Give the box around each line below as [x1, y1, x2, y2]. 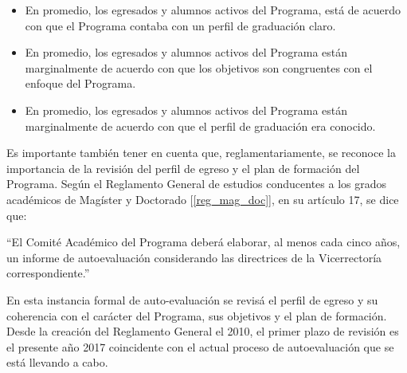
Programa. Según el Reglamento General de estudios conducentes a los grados [6, 175, 386, 192]
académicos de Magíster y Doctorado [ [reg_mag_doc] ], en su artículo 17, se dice [6, 190, 399, 207]
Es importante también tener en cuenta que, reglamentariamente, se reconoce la [6, 144, 396, 161]
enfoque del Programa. [25, 75, 136, 92]
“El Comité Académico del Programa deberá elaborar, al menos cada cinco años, [6, 234, 401, 250]
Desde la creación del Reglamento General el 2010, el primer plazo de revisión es [6, 323, 399, 340]
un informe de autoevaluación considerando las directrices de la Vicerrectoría [6, 249, 382, 265]
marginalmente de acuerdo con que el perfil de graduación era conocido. [25, 117, 376, 134]
